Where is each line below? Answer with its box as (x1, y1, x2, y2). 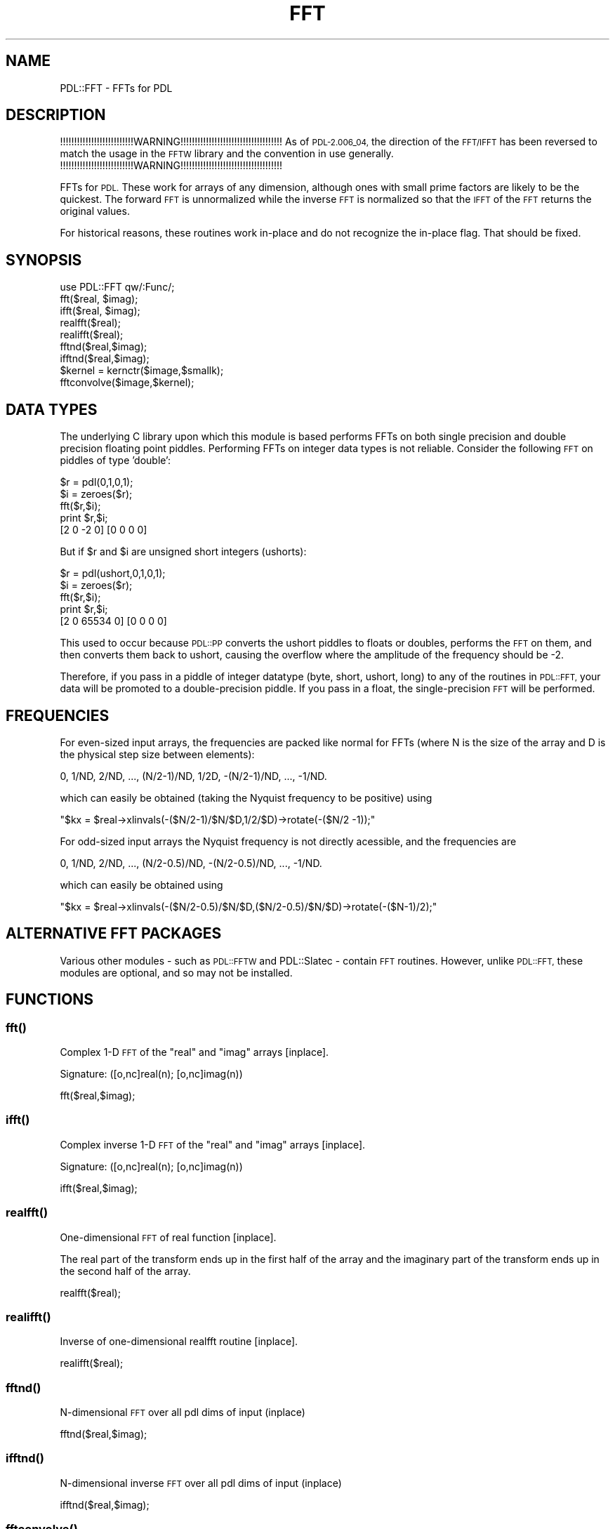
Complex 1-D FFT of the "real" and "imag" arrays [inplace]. (60, 1046, 329, 1059)
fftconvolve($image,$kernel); (60, 376, 194, 389)
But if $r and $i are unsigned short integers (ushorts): (60, 545, 307, 558)
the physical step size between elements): (60, 748, 255, 760)
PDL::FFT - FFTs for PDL (60, 81, 173, 94)
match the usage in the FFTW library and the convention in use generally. (60, 147, 394, 160)
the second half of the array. (60, 1264, 191, 1277)
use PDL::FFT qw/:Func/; (60, 281, 175, 293)
